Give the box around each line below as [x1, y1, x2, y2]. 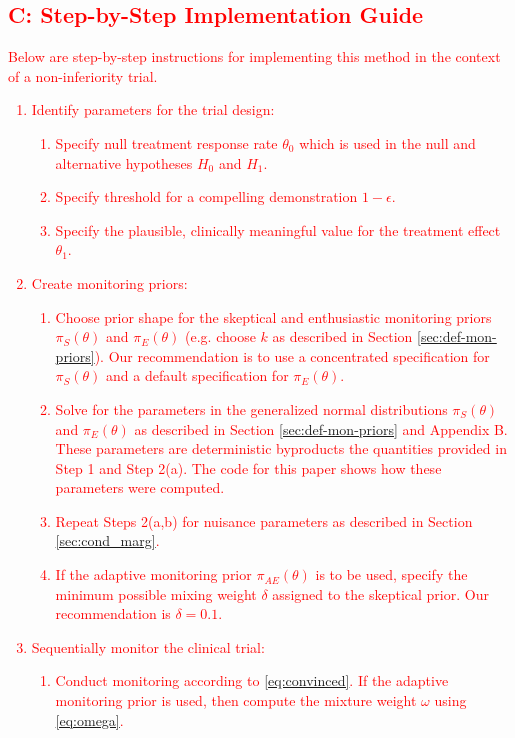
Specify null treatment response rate [55, 132, 278, 153]
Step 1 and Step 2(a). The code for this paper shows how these [55, 457, 442, 478]
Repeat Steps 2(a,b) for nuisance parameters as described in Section [55, 510, 473, 531]
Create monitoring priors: [31, 272, 188, 293]
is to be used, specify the [315, 564, 468, 585]
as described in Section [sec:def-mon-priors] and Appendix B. [134, 418, 508, 439]
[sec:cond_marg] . [55, 530, 160, 551]
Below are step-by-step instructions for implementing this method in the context [8, 46, 501, 67]
